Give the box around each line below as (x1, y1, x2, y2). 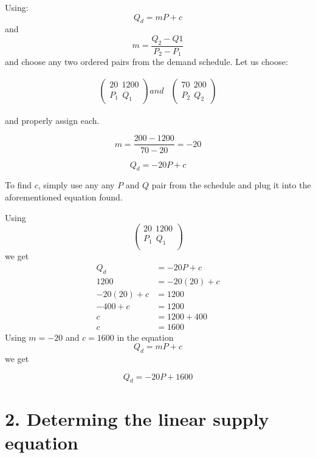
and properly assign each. (5, 114, 100, 126)
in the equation (117, 330, 174, 343)
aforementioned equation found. (5, 190, 123, 203)
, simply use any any (38, 179, 115, 191)
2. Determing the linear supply (5, 406, 269, 431)
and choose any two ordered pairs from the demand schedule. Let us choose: (5, 55, 288, 68)
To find (5, 179, 32, 191)
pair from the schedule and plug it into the (151, 179, 311, 191)
